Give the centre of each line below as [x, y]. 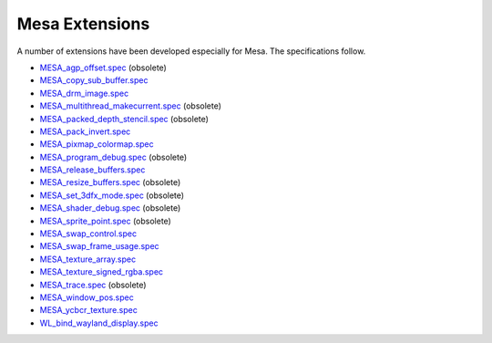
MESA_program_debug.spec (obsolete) [113, 157]
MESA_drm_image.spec [84, 93]
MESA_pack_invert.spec [85, 131]
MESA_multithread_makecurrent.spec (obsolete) [131, 106]
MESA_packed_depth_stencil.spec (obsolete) [124, 119]
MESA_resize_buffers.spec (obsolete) [110, 182]
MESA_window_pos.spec [87, 297]
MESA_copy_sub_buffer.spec [94, 80]
